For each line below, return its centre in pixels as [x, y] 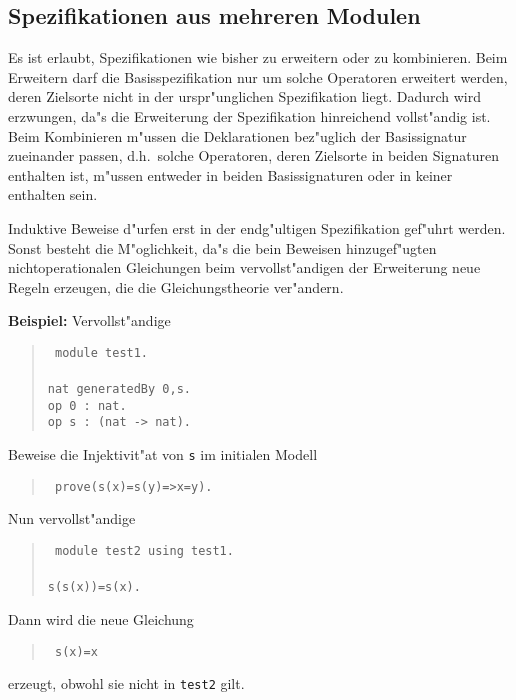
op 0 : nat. [87, 405]
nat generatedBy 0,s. [119, 389]
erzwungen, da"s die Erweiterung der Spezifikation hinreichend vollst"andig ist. [249, 115]
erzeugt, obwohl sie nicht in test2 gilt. [126, 683]
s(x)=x [76, 651]
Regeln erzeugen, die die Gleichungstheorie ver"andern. [176, 286]
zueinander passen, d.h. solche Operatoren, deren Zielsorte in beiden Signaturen [253, 155]
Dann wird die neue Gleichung [101, 618]
